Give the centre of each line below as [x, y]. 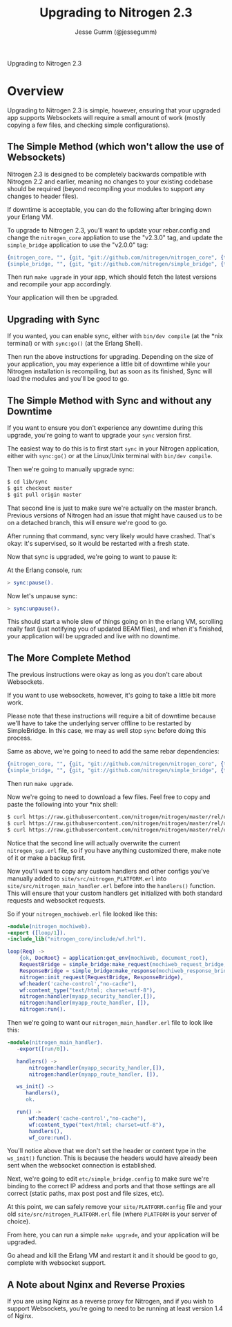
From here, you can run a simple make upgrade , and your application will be [113, 1235]
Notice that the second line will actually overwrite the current [94, 843]
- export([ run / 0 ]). [43, 1049]
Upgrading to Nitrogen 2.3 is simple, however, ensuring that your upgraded [114, 110]
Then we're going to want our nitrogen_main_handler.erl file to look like [110, 1022]
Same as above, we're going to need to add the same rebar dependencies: [113, 751]
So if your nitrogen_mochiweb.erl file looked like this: [82, 914]
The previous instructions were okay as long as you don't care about [105, 675]
